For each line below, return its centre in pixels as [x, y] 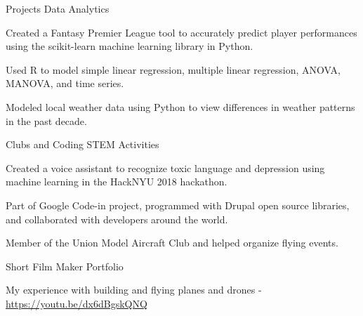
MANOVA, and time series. [65, 83]
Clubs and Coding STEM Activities [82, 144]
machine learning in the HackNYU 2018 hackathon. [117, 182]
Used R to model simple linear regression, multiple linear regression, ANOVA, [173, 69]
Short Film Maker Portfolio [65, 266]
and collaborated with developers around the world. [117, 219]
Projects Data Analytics [58, 8]
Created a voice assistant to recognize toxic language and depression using [165, 167]
